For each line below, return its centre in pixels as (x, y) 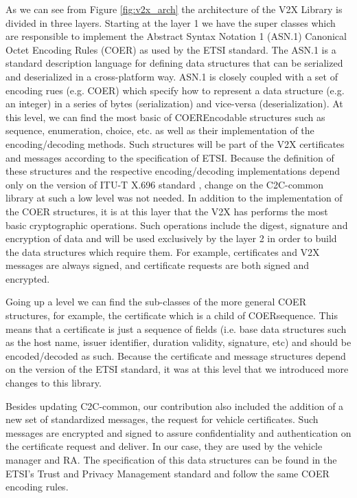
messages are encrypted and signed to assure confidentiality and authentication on (178, 432)
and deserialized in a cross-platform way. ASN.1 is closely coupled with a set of (172, 76)
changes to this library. (54, 383)
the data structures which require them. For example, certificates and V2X (163, 251)
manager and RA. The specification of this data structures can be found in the (171, 459)
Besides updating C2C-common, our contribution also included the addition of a (175, 405)
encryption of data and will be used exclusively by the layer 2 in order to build (171, 238)
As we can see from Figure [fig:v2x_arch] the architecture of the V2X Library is (174, 9)
